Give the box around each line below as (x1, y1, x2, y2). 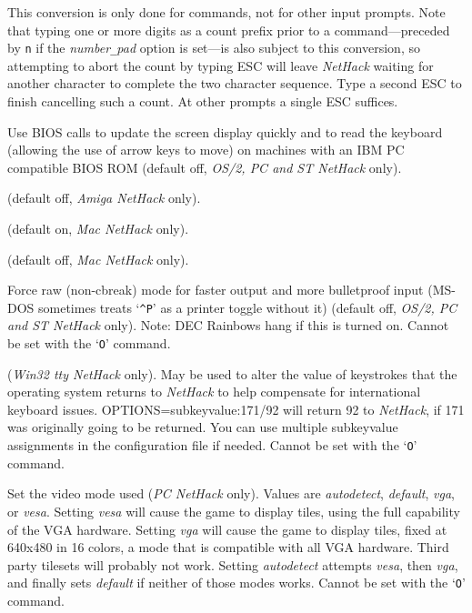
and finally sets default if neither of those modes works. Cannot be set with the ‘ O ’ (7, 573, 466, 592)
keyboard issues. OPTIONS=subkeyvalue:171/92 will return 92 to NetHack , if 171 (7, 399, 465, 418)
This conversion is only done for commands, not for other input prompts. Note (7, 3, 446, 21)
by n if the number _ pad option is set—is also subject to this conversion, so (7, 38, 420, 57)
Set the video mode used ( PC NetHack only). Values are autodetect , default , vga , (7, 484, 455, 503)
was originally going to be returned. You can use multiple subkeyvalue (7, 417, 398, 437)
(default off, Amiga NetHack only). (7, 188, 201, 207)
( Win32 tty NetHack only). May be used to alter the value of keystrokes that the (7, 364, 457, 383)
